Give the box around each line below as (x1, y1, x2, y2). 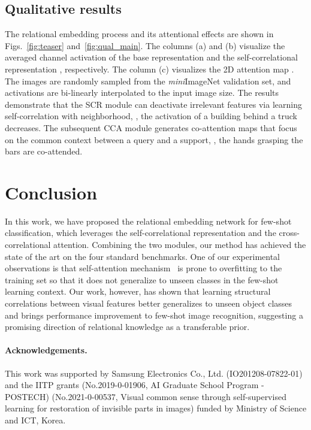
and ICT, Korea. (5, 413, 66, 426)
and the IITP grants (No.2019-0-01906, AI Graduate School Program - (5, 378, 264, 391)
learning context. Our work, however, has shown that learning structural (5, 285, 271, 298)
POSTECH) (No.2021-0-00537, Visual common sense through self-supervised (5, 390, 286, 402)
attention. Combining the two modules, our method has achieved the (53, 238, 306, 251)
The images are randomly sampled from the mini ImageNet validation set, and (5, 74, 291, 87)
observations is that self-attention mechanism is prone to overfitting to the (5, 262, 282, 274)
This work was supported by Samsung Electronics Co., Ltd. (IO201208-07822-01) (5, 367, 303, 379)
